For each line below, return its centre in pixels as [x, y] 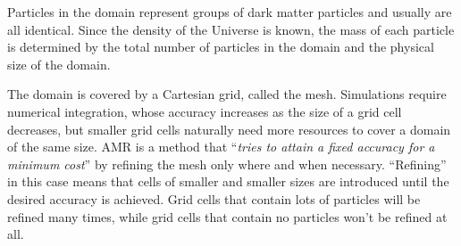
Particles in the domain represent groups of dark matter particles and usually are [230, 12]
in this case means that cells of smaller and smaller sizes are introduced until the [228, 181]
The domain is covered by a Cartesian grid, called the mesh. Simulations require [227, 94]
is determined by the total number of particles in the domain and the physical [221, 47]
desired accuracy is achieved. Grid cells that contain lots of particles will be [214, 198]
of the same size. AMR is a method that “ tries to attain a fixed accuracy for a [221, 147]
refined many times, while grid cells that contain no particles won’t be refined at [227, 216]
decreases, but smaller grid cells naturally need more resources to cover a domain [229, 129]
